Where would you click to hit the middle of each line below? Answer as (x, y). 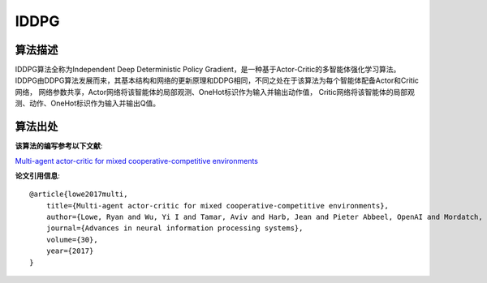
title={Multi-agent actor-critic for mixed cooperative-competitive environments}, (218, 206)
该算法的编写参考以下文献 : (59, 146)
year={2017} (70, 251)
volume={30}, (72, 240)
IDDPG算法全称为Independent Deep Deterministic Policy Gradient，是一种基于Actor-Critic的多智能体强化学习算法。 (208, 70)
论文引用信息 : (38, 175)
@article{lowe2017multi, (79, 194)
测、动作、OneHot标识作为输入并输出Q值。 (88, 103)
